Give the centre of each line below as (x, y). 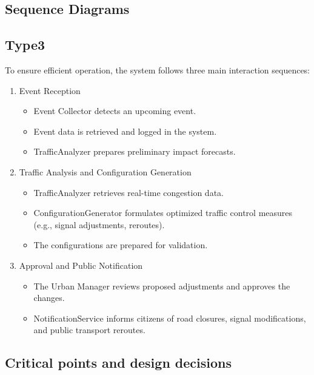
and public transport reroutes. (89, 330)
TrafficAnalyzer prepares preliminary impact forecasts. (135, 151)
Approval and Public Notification (81, 265)
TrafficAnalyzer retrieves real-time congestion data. (129, 192)
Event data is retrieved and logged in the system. (125, 131)
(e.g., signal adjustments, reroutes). (99, 224)
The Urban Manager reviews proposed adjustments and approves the (162, 285)
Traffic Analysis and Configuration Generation (105, 171)
